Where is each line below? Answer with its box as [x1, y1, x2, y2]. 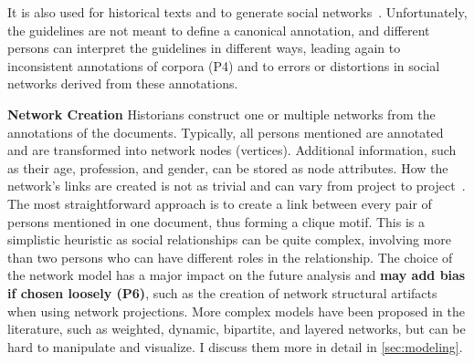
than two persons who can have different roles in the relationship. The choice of [7, 247, 453, 266]
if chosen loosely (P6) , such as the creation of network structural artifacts [7, 283, 437, 302]
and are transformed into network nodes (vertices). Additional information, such [7, 140, 457, 160]
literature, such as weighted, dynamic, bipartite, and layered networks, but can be [7, 319, 466, 338]
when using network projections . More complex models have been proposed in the [7, 301, 465, 320]
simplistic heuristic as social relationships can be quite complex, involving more [7, 230, 451, 249]
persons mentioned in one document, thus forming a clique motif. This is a [7, 212, 426, 231]
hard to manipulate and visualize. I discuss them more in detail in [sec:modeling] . [7, 337, 463, 356]
